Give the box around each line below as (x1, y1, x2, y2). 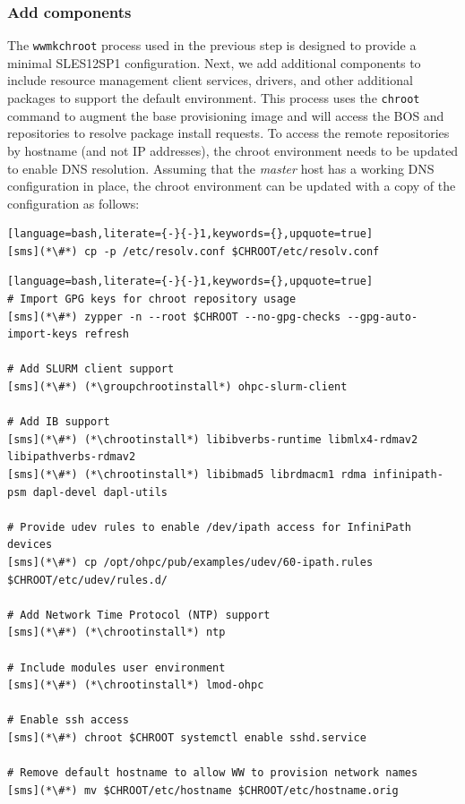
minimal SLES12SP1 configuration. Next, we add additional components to (7, 53, 421, 72)
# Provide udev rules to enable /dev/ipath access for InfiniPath (7, 520, 412, 534)
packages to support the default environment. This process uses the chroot (7, 89, 420, 107)
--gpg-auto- (347, 310, 418, 323)
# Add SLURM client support (7, 363, 175, 376)
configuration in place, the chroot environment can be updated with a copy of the (7, 176, 456, 195)
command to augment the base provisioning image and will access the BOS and (7, 106, 444, 124)
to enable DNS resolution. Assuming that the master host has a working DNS (7, 158, 435, 177)
